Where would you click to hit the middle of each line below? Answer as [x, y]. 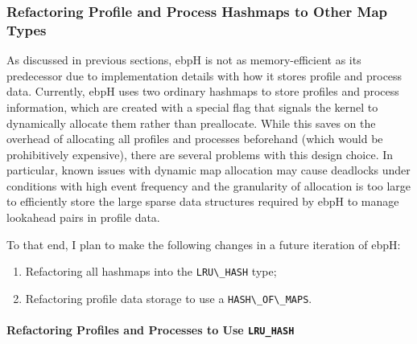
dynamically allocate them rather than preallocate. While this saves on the [191, 123]
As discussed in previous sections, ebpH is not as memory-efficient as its [184, 60]
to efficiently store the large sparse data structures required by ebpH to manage [203, 201]
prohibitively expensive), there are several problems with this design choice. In [200, 154]
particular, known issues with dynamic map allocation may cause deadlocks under [208, 170]
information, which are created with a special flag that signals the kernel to [192, 106]
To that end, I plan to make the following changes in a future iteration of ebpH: [204, 244]
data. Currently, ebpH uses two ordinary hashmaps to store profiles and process [203, 91]
